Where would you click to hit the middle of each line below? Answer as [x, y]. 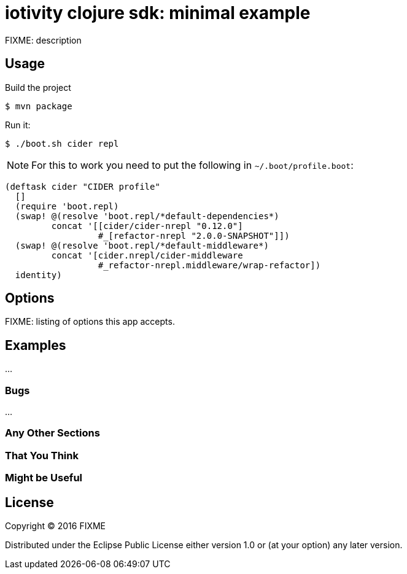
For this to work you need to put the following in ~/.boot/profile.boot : [192, 165]
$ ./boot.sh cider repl [62, 143]
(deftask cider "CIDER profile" [83, 186]
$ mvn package [39, 106]
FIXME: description [43, 40]
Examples [36, 345]
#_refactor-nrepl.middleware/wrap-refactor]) [209, 265]
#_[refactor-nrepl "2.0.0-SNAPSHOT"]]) [194, 235]
